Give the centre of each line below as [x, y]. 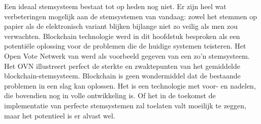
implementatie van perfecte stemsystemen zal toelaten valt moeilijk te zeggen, [125, 105]
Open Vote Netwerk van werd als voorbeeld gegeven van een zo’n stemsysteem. [127, 55]
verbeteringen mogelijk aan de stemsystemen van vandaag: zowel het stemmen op [131, 16]
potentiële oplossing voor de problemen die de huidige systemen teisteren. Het [125, 46]
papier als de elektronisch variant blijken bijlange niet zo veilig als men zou [121, 26]
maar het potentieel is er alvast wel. [60, 115]
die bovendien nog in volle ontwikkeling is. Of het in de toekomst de [110, 95]
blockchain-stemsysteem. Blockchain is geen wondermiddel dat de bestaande [122, 76]
